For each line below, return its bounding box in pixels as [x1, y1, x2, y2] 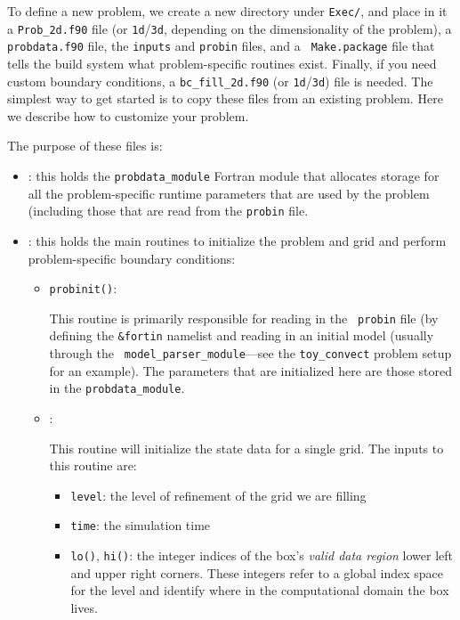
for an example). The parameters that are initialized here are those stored [49, 361, 452, 379]
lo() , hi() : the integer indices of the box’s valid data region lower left [70, 546, 454, 565]
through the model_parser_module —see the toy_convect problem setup [49, 344, 452, 363]
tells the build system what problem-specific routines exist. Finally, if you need [7, 53, 437, 72]
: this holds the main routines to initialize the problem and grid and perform [28, 231, 447, 249]
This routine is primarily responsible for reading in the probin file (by [49, 308, 439, 327]
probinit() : [49, 279, 117, 298]
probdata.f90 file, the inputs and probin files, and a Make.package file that [7, 37, 435, 55]
